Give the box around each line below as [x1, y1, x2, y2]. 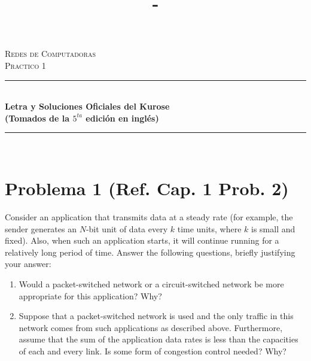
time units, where [177, 222, 242, 235]
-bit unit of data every [86, 222, 168, 235]
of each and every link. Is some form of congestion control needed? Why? [19, 345, 286, 357]
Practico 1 [5, 59, 46, 71]
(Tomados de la [5, 111, 70, 124]
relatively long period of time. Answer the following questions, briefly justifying [5, 245, 295, 258]
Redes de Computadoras [5, 47, 96, 60]
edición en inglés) [86, 111, 159, 124]
